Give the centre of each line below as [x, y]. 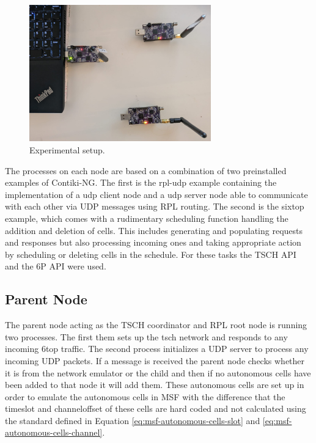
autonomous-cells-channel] [54, 432]
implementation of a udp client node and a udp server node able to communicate [156, 194]
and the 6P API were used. [56, 266]
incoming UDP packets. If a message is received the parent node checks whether [155, 360]
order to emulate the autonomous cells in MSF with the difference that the [145, 396]
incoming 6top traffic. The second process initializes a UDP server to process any [157, 349]
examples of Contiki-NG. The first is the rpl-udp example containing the [141, 182]
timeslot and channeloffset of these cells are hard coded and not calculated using [156, 408]
